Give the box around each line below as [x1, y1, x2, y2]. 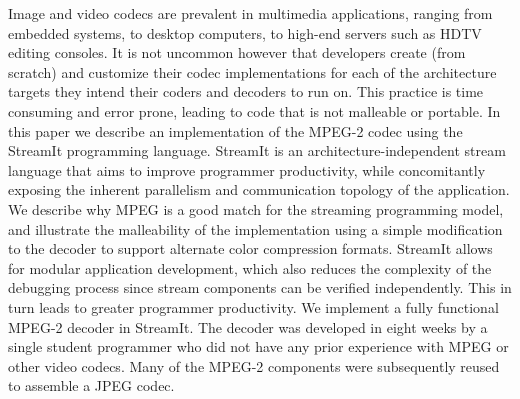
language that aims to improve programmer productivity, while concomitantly [8, 159, 486, 180]
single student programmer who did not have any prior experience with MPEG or [8, 336, 509, 357]
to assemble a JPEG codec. [8, 375, 175, 396]
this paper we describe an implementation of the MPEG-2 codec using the [8, 120, 463, 141]
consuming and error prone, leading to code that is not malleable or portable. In [8, 100, 501, 121]
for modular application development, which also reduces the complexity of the [8, 257, 492, 278]
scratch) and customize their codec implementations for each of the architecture [8, 61, 497, 82]
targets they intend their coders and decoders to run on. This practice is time [8, 81, 484, 102]
